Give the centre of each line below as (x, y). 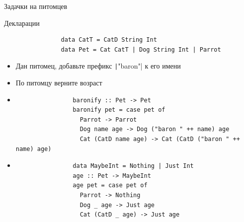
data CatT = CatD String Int (109, 40)
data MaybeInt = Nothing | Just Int (133, 166)
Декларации (22, 23)
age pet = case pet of (110, 185)
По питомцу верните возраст (59, 83)
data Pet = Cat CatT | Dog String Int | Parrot (141, 49)
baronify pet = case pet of (119, 110)
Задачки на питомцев (36, 6)
